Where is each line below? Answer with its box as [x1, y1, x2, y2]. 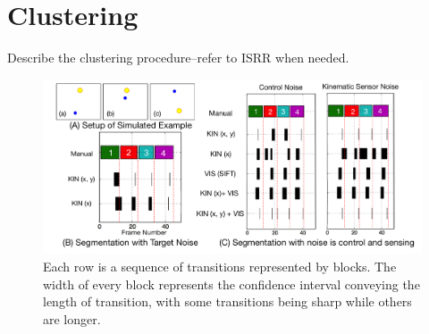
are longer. [43, 309, 101, 328]
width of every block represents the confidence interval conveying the [43, 274, 420, 293]
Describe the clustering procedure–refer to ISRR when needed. [7, 48, 349, 67]
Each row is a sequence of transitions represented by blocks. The [43, 256, 397, 275]
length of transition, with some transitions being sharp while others [43, 292, 412, 311]
